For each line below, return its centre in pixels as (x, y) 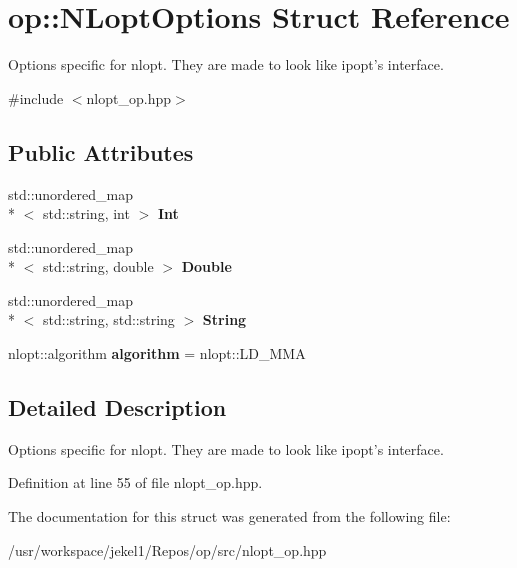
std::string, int (86, 213)
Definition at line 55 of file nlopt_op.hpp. (135, 482)
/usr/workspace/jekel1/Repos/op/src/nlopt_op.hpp (167, 549)
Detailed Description (117, 407)
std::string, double (98, 266)
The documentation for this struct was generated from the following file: (229, 516)
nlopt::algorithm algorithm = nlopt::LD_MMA (157, 353)
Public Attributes (101, 151)
